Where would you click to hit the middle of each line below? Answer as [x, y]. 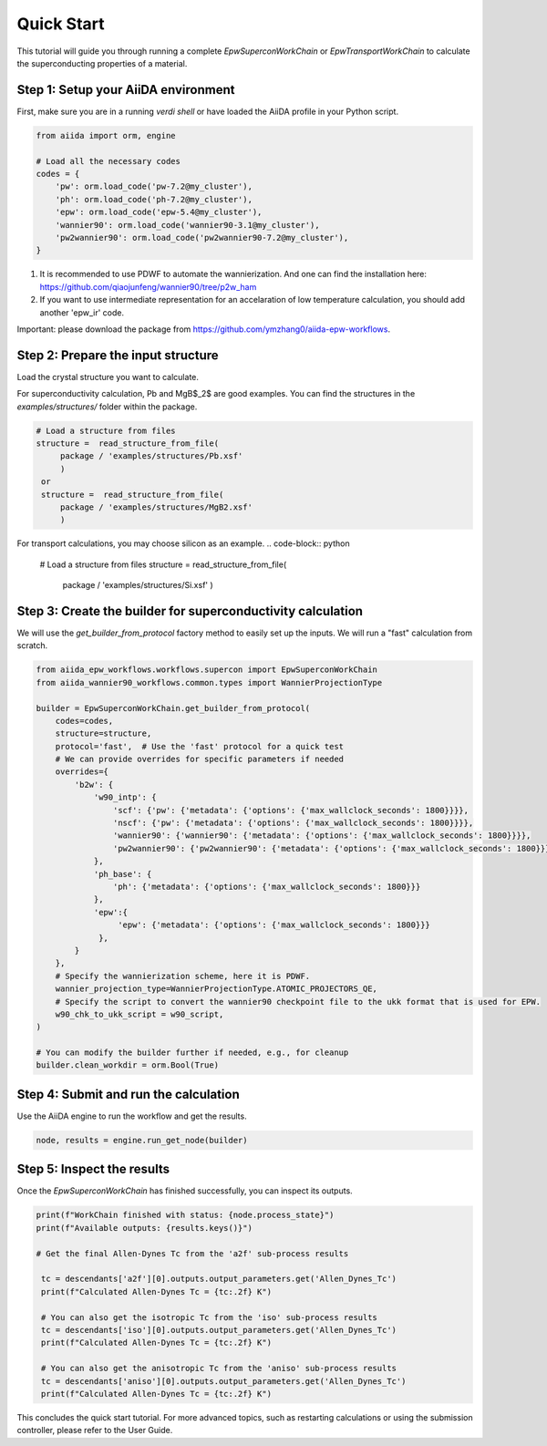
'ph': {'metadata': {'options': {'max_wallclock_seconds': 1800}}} [267, 886]
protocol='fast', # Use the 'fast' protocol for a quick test [200, 746]
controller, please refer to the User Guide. [95, 1431]
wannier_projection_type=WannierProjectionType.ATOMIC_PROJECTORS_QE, [217, 989]
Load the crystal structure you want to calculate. [108, 377]
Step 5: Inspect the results [93, 1169]
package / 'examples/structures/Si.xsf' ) [138, 585]
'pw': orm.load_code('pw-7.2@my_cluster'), [154, 186]
